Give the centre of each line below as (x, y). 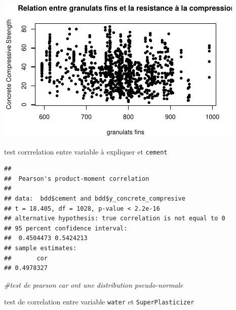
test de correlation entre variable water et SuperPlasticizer (99, 302)
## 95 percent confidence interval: (66, 228)
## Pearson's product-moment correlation (77, 179)
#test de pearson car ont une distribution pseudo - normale (94, 284)
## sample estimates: (41, 248)
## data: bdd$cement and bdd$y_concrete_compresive (95, 199)
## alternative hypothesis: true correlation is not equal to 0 (115, 219)
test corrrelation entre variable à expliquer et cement (86, 151)
